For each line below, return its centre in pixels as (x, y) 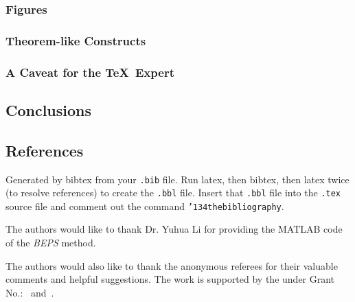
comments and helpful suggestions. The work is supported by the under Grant (170, 279)
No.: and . (30, 292)
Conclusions (49, 109)
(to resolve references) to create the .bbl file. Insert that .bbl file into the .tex (173, 193)
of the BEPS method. (51, 243)
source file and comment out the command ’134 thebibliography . (145, 206)
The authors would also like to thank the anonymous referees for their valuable (172, 265)
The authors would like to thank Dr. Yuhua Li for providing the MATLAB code (174, 229)
